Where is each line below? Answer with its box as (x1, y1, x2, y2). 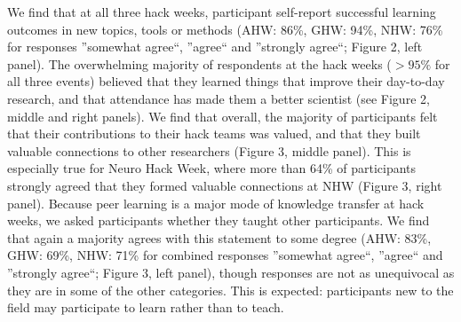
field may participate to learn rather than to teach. (7, 298, 284, 317)
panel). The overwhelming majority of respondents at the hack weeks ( (7, 54, 392, 73)
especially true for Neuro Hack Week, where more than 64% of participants (7, 159, 417, 177)
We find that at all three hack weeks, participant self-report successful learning (7, 3, 436, 20)
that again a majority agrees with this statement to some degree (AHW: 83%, (7, 228, 432, 247)
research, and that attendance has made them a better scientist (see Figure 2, (7, 89, 430, 107)
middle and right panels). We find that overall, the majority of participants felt (7, 106, 438, 125)
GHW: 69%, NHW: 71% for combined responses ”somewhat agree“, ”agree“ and (7, 246, 443, 264)
